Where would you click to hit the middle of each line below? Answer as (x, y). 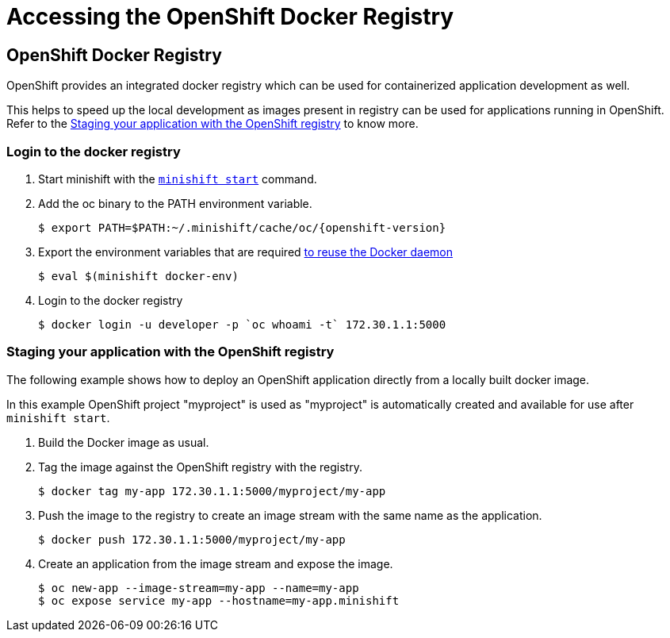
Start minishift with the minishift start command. (178, 179)
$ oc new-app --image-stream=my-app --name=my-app (199, 588)
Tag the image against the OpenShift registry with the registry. (200, 467)
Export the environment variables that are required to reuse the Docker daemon (246, 252)
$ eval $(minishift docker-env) (138, 276)
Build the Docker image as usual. (124, 442)
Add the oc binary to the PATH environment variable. (175, 203)
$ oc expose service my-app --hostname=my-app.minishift (219, 600)
